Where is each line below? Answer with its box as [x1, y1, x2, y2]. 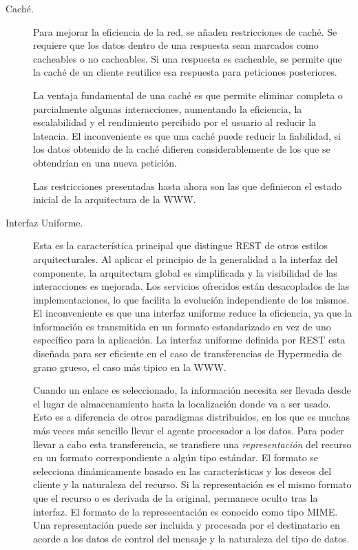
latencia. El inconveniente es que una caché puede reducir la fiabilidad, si [33, 128, 341, 142]
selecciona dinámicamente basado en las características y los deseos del [33, 463, 332, 478]
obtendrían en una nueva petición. [33, 155, 177, 169]
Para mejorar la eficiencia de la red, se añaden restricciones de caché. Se [33, 24, 337, 39]
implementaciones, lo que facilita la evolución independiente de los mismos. [33, 292, 350, 306]
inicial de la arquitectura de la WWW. [33, 192, 196, 207]
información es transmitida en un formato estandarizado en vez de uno [33, 319, 331, 333]
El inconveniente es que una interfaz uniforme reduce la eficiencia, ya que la [33, 306, 352, 320]
